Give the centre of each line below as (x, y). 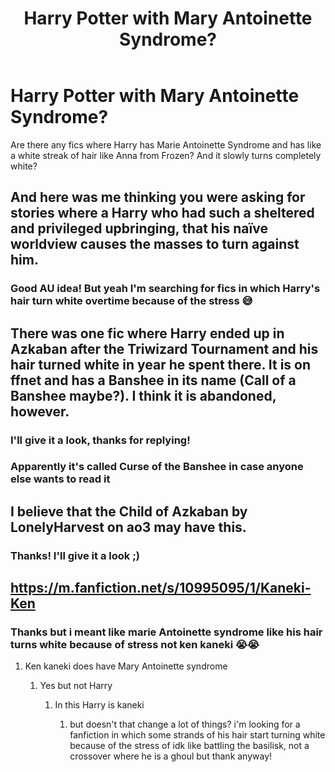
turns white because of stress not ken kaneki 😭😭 (135, 645)
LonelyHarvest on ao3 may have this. (128, 527)
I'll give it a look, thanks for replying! (100, 440)
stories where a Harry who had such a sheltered (162, 213)
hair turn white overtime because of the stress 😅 (131, 301)
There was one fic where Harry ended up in (147, 333)
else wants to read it (60, 479)
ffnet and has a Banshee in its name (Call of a (153, 380)
